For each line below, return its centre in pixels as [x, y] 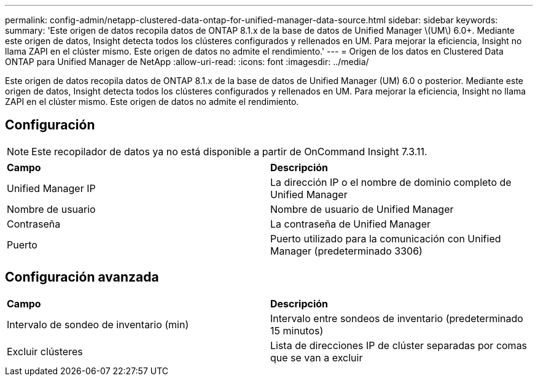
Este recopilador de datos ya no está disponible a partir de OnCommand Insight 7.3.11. [229, 151]
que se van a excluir [317, 357]
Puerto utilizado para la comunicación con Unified [386, 238]
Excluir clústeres [45, 351]
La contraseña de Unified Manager [350, 224]
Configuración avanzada [82, 277]
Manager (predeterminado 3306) [346, 251]
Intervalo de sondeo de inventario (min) [98, 324]
